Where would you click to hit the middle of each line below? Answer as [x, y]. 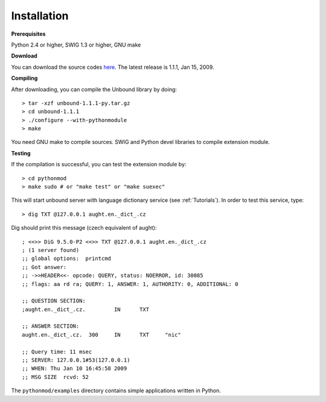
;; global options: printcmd [67, 259]
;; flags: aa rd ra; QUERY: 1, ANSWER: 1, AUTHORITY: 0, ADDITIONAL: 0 [130, 284]
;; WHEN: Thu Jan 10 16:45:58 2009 [75, 368]
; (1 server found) [51, 250]
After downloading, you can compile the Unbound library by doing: [94, 89]
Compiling [24, 78]
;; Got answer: [44, 267]
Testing [21, 153]
